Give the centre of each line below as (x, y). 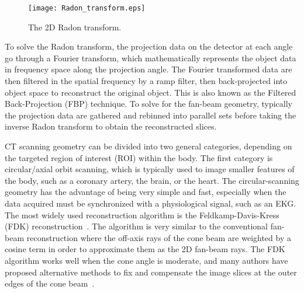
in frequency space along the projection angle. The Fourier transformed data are (148, 69)
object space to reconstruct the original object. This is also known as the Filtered (151, 92)
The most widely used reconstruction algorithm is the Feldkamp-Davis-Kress (142, 214)
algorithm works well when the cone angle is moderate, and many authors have (146, 260)
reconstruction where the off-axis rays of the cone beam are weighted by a (159, 237)
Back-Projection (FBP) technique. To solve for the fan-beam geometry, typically (148, 104)
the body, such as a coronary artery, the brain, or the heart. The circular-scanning (152, 180)
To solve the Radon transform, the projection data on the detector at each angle (149, 46)
